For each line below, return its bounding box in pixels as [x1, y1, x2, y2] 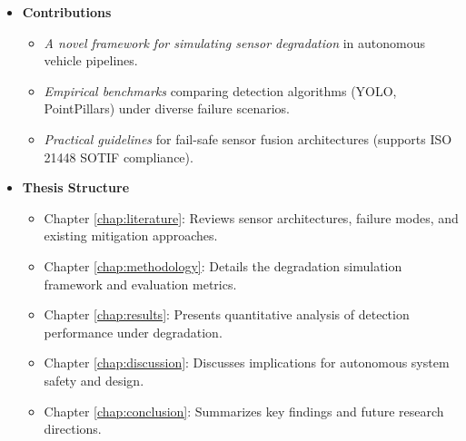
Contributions [22, 3, 112, 21]
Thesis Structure [22, 178, 130, 197]
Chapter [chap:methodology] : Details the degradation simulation [44, 256, 402, 275]
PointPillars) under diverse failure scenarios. [44, 99, 291, 118]
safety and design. [44, 370, 144, 389]
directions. [44, 419, 102, 438]
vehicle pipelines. [44, 51, 138, 70]
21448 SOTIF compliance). [44, 147, 193, 166]
